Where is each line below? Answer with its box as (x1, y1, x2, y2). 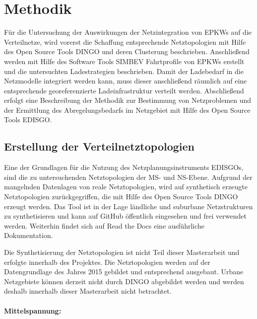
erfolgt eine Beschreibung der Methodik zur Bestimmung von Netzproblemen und (4, 95, 252, 105)
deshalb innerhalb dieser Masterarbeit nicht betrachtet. (4, 286, 172, 296)
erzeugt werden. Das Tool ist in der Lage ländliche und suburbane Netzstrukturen (4, 201, 253, 211)
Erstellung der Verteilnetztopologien (4, 139, 195, 154)
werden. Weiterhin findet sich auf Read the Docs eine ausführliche (4, 220, 205, 231)
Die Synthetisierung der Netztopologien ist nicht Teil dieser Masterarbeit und (4, 247, 240, 257)
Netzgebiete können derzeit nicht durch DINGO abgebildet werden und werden (4, 276, 244, 286)
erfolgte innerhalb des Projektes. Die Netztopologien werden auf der (4, 256, 210, 267)
